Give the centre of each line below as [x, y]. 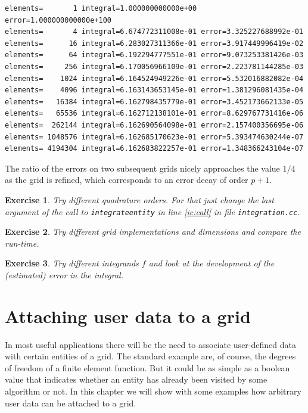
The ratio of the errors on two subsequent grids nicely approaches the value [142, 168]
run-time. [22, 243]
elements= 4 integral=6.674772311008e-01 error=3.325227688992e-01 [154, 32]
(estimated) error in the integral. [64, 274]
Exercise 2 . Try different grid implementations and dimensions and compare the [153, 232]
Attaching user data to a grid [128, 316]
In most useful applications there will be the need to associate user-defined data [150, 344]
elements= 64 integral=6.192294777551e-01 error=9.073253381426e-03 [154, 55]
